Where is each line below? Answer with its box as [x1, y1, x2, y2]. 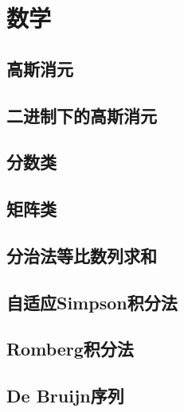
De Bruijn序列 [6, 383, 124, 408]
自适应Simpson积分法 [6, 290, 178, 314]
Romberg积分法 [6, 336, 134, 361]
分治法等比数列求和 [6, 243, 157, 267]
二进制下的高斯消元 [6, 103, 157, 127]
